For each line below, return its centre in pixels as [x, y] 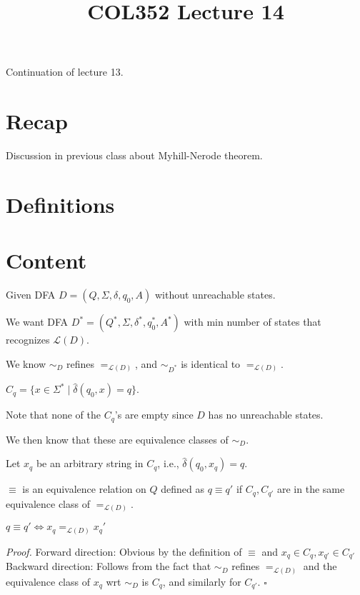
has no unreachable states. [266, 415]
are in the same [311, 489]
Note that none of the [53, 415]
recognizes [28, 340]
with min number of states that [252, 322]
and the [320, 566]
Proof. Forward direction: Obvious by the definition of [124, 551]
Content [46, 260]
